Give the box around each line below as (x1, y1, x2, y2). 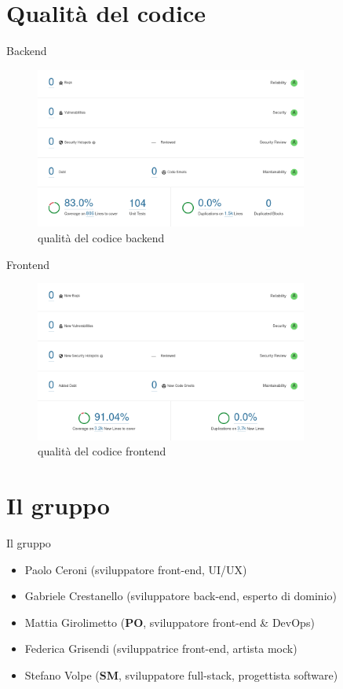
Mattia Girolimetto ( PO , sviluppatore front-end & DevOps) (24, 613, 315, 630)
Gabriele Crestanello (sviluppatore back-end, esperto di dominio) (24, 588, 337, 604)
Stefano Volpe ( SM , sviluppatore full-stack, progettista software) (24, 666, 338, 683)
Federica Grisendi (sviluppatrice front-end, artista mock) (24, 640, 297, 657)
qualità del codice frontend (38, 443, 166, 459)
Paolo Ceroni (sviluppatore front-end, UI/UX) (24, 561, 247, 577)
